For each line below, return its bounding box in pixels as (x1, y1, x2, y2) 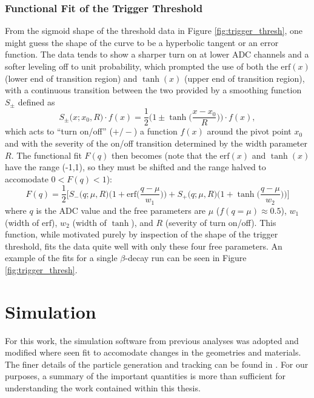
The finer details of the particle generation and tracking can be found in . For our (5, 357, 309, 370)
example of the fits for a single (5, 251, 118, 264)
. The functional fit (11, 148, 82, 161)
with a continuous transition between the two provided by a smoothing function (5, 84, 302, 96)
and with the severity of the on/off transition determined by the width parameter (5, 137, 307, 150)
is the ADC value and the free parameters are (36, 204, 206, 216)
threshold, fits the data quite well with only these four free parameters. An (5, 239, 282, 252)
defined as (18, 95, 55, 108)
